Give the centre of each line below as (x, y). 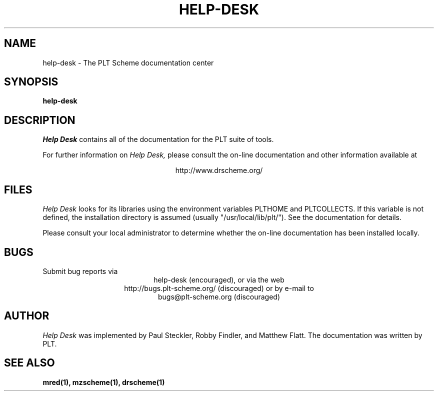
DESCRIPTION (40, 120)
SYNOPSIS (31, 82)
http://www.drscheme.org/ (219, 170)
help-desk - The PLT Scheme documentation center (128, 62)
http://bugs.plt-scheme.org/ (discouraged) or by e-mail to (219, 288)
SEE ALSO (29, 363)
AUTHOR (27, 316)
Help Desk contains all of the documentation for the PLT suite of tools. (158, 139)
